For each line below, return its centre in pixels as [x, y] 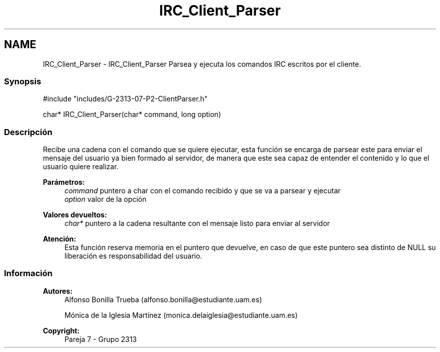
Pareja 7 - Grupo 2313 [101, 339]
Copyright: [61, 330]
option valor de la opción [105, 199]
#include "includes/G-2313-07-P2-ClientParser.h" [125, 99]
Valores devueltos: [75, 215]
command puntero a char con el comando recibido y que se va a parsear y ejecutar [203, 191]
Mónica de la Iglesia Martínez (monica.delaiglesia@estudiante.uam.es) [181, 315]
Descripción [28, 132]
